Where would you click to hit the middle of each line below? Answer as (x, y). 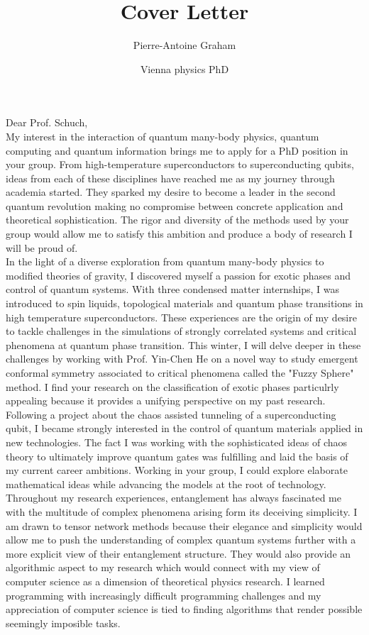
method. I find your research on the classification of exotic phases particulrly (172, 386)
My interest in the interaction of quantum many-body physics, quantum (163, 136)
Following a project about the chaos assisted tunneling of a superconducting (171, 414)
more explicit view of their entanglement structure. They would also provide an (178, 553)
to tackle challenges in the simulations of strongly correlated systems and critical (181, 331)
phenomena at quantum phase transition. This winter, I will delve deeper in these (183, 344)
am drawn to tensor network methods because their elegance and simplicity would (184, 525)
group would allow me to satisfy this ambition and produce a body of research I (179, 234)
